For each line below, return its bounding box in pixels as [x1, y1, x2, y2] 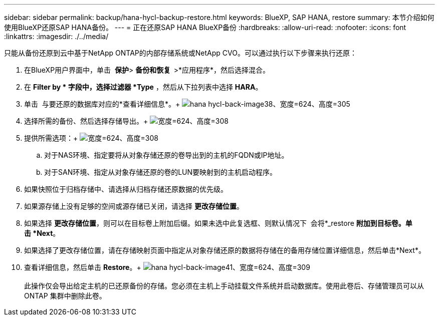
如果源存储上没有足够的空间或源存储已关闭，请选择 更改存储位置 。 [24, 202, 244, 210]
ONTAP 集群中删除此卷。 [24, 291, 106, 300]
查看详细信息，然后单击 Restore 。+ [24, 263, 141, 271]
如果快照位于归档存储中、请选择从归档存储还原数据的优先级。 [24, 185, 228, 193]
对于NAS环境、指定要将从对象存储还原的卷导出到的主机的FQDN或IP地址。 [44, 151, 289, 159]
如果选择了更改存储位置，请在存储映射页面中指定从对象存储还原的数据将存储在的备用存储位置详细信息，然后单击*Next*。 [24, 246, 425, 254]
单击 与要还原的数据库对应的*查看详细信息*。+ [24, 100, 180, 108]
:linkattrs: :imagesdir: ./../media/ [4, 32, 109, 41]
